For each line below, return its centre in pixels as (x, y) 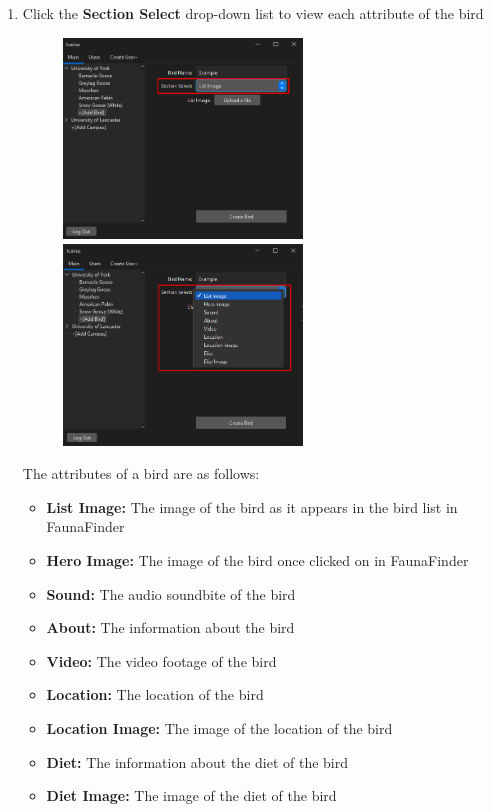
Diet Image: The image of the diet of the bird (191, 795)
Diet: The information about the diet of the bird (197, 761)
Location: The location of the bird (155, 694)
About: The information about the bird (170, 627)
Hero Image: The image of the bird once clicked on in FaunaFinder (257, 560)
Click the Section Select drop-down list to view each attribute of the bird (253, 13)
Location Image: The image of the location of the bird (219, 727)
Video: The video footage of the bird (161, 660)
